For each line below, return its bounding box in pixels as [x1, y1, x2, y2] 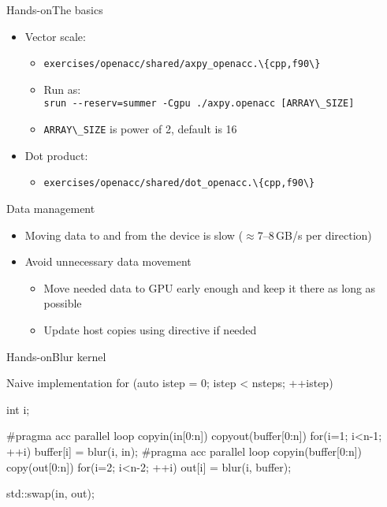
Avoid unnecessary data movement [24, 253, 192, 270]
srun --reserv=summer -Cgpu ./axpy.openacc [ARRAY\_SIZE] [43, 98, 355, 110]
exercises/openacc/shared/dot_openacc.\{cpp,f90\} [43, 177, 315, 189]
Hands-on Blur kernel [6, 348, 106, 364]
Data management [6, 200, 95, 216]
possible [43, 295, 82, 311]
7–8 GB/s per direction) [257, 226, 372, 243]
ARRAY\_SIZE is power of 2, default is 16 [43, 121, 237, 137]
